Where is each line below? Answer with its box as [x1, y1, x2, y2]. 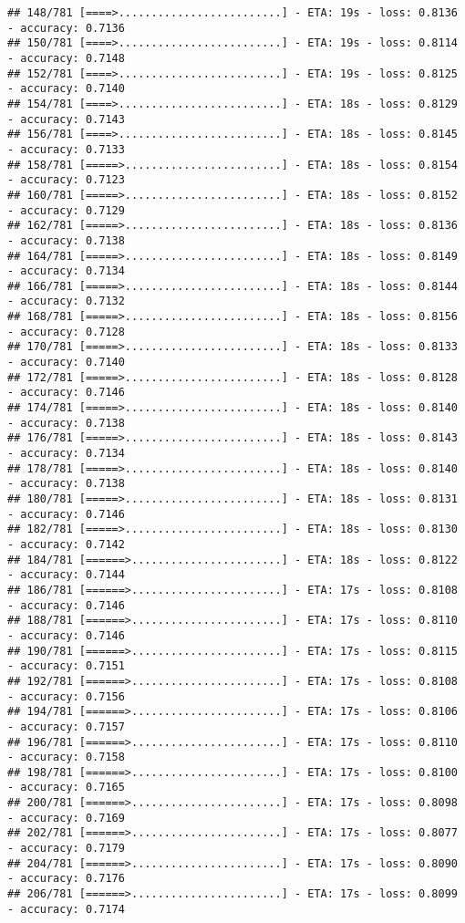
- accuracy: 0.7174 [7, 902, 125, 916]
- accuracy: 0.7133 [7, 142, 125, 156]
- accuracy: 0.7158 [7, 751, 125, 764]
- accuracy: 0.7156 [7, 690, 125, 703]
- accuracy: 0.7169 [7, 811, 125, 824]
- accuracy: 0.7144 [7, 568, 125, 582]
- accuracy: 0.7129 [7, 203, 125, 217]
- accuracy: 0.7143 [7, 112, 125, 126]
